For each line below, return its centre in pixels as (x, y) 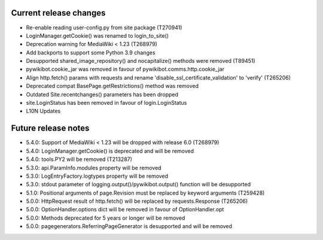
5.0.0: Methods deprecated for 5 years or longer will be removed (106, 218)
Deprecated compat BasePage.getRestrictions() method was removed (112, 86)
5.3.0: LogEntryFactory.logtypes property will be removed (97, 176)
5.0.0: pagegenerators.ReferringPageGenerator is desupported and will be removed (129, 226)
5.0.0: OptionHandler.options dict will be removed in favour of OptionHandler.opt (125, 209)
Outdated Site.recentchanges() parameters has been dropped (102, 94)
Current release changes (58, 13)
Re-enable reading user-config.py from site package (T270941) (104, 28)
